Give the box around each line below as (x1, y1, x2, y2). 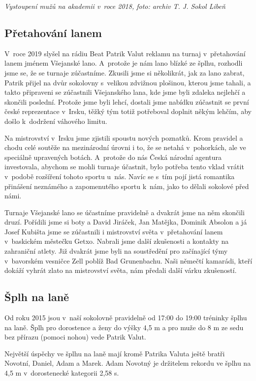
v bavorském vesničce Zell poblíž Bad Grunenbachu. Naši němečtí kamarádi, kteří (4, 255, 253, 266)
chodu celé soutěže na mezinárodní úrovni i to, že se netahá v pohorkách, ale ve (4, 142, 246, 152)
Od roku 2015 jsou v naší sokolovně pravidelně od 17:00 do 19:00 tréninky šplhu (4, 312, 247, 323)
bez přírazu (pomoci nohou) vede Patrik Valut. (4, 332, 146, 342)
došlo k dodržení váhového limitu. (4, 115, 107, 126)
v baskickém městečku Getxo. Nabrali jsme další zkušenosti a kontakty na (4, 236, 229, 246)
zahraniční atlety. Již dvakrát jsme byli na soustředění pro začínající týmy (4, 246, 228, 256)
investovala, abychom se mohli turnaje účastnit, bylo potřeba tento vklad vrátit (4, 161, 244, 172)
